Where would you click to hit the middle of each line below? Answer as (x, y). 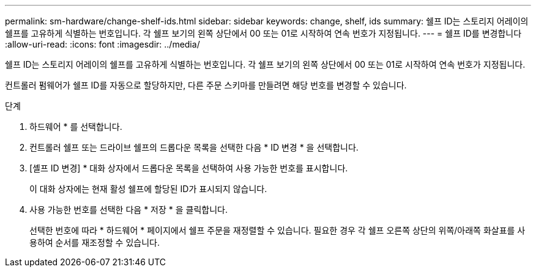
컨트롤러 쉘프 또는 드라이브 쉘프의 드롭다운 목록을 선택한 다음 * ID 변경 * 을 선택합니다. (194, 147)
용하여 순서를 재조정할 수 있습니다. (95, 242)
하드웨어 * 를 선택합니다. (76, 127)
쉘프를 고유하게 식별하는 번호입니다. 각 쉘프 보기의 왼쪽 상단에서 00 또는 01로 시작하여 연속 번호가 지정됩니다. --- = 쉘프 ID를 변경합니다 (263, 33)
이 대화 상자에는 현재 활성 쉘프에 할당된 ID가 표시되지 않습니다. (148, 189)
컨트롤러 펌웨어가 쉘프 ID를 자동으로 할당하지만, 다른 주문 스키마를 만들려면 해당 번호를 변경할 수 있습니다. (206, 85)
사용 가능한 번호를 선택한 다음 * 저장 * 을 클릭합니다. (128, 209)
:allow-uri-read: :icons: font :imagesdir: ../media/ (102, 44)
